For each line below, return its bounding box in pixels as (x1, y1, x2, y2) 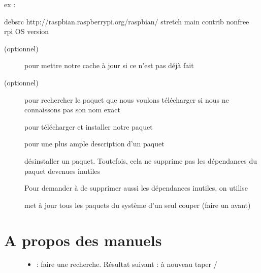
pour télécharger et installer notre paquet (24, 121, 153, 132)
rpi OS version (4, 26, 49, 37)
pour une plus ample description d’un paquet (24, 138, 165, 149)
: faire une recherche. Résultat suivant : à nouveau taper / (36, 259, 217, 269)
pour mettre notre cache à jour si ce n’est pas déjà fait (24, 60, 194, 71)
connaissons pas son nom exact (24, 104, 120, 115)
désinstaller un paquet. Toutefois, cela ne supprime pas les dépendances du (24, 155, 257, 166)
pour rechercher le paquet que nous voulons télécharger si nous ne (24, 94, 229, 105)
